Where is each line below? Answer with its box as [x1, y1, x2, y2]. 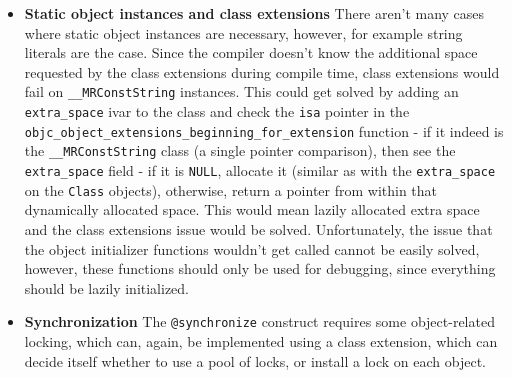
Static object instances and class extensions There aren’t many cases [24, 3, 485, 23]
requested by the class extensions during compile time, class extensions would [24, 61, 500, 82]
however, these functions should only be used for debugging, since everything [24, 258, 496, 279]
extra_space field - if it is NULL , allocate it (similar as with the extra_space [24, 160, 496, 180]
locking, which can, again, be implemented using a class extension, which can [24, 330, 498, 351]
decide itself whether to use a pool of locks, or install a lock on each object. [24, 350, 486, 371]
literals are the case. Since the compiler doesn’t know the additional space [24, 42, 478, 63]
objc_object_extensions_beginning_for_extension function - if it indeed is [24, 120, 504, 141]
